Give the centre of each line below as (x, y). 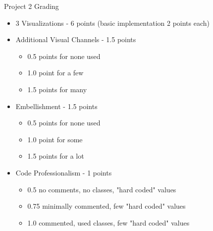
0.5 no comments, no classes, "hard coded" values (102, 189)
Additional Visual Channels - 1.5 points (76, 39)
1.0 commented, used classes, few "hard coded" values (108, 222)
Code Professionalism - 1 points (64, 172)
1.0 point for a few (55, 73)
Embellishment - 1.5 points (56, 106)
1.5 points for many (57, 89)
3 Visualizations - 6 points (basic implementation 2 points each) (112, 23)
